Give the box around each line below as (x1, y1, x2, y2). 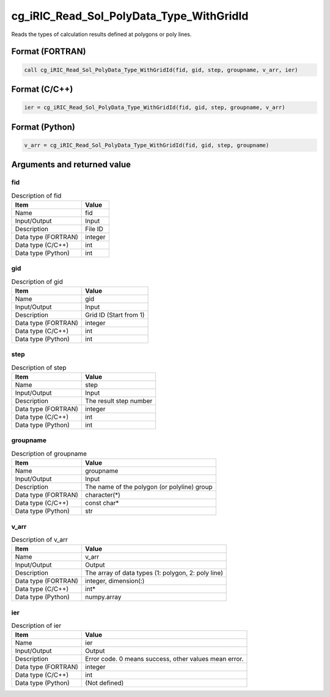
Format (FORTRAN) (11, 46, 86, 57)
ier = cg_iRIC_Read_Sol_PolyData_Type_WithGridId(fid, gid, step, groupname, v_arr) (24, 104, 285, 111)
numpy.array (85, 593, 122, 602)
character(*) (85, 491, 120, 500)
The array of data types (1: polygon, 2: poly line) (85, 569, 223, 577)
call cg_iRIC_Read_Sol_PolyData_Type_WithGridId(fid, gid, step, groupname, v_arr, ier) (24, 66, 299, 73)
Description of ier (11, 621, 62, 630)
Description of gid (11, 277, 64, 286)
